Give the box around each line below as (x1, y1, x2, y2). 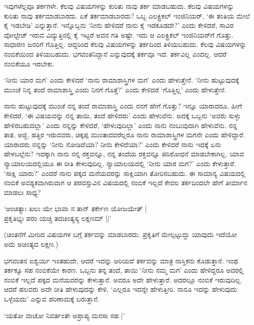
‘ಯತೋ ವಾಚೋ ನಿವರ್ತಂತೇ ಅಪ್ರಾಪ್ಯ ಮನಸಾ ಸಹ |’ (4, 310, 125, 320)
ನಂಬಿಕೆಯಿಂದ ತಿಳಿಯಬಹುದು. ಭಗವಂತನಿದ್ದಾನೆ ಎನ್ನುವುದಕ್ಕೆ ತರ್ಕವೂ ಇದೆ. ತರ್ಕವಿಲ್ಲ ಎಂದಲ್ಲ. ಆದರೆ (4, 48, 227, 59)
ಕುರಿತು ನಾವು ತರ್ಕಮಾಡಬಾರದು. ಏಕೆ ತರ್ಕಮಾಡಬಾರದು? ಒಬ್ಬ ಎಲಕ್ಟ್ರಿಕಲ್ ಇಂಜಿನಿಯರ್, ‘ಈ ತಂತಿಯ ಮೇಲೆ (4, 10, 250, 21)
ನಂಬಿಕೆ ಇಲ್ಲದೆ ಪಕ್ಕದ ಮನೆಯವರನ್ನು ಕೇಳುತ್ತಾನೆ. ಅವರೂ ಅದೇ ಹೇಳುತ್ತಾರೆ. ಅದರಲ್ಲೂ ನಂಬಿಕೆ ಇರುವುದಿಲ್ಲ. (4, 274, 243, 284)
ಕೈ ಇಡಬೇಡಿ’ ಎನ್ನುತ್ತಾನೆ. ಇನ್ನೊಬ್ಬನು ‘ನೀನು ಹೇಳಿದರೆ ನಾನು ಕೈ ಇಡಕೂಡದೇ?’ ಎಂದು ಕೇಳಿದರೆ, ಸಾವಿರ (4, 20, 234, 30)
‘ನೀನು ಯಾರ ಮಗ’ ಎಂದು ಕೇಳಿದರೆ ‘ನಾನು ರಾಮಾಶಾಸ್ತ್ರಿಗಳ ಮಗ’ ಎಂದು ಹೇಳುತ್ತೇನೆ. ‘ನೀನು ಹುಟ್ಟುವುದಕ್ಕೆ (4, 75, 239, 85)
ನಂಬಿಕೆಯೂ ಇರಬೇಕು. (4, 58, 55, 68)
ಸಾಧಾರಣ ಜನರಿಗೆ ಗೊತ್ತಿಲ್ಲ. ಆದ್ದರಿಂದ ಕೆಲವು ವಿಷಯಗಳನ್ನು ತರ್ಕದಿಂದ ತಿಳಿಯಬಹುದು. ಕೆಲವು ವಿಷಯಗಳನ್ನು (4, 39, 247, 49)
